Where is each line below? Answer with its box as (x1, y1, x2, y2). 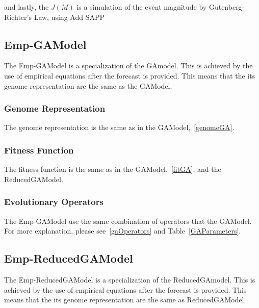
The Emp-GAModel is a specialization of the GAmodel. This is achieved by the (4, 60, 253, 71)
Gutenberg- (209, 2, 245, 12)
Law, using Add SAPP (34, 11, 105, 22)
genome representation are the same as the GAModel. (4, 80, 172, 91)
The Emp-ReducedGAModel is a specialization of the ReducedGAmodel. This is (4, 274, 255, 285)
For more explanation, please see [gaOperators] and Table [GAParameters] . (4, 225, 241, 236)
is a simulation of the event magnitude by (76, 2, 207, 12)
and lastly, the (4, 2, 49, 12)
